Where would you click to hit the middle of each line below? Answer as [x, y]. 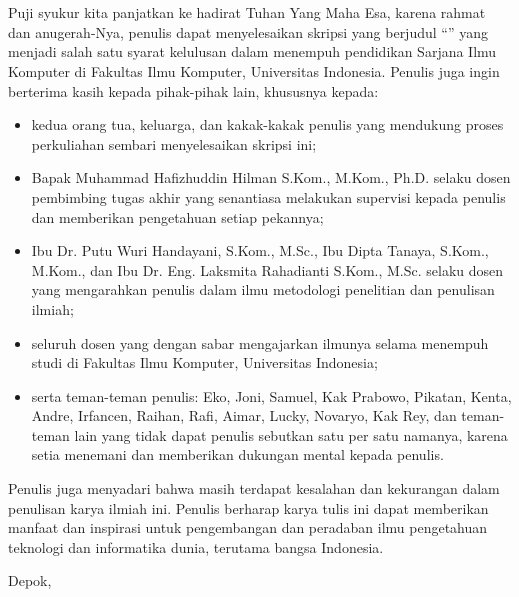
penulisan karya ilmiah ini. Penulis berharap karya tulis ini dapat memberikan [248, 507]
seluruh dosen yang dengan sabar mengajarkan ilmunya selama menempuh [260, 342]
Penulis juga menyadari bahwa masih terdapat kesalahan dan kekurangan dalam [254, 488]
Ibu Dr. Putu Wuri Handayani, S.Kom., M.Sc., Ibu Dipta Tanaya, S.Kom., [260, 250]
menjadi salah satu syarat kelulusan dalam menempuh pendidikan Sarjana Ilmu [252, 51]
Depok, [30, 580]
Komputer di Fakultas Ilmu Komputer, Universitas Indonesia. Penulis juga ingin [254, 70]
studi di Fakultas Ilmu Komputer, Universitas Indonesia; [204, 362]
